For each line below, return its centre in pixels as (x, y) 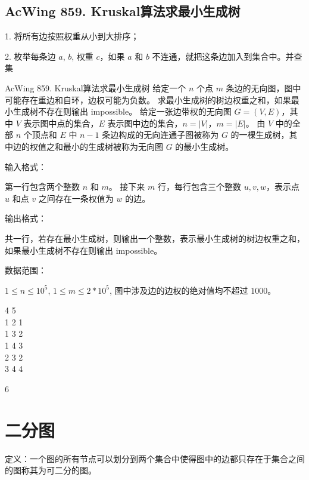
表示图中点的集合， (61, 123)
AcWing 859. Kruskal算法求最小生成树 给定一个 (96, 87)
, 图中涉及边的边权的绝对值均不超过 (179, 290)
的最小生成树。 (205, 146)
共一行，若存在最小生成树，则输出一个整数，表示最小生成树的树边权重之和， (155, 238)
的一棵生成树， (260, 135)
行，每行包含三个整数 (199, 187)
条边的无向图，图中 (263, 87)
